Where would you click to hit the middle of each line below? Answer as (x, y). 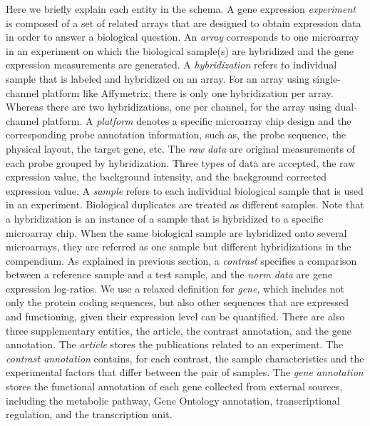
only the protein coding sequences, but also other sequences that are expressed (177, 302)
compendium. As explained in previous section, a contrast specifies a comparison (181, 260)
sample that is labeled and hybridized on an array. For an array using (158, 78)
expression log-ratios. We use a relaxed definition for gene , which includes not (175, 288)
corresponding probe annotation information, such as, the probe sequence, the (176, 135)
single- (327, 78)
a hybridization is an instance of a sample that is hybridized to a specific (165, 218)
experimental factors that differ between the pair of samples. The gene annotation (185, 372)
